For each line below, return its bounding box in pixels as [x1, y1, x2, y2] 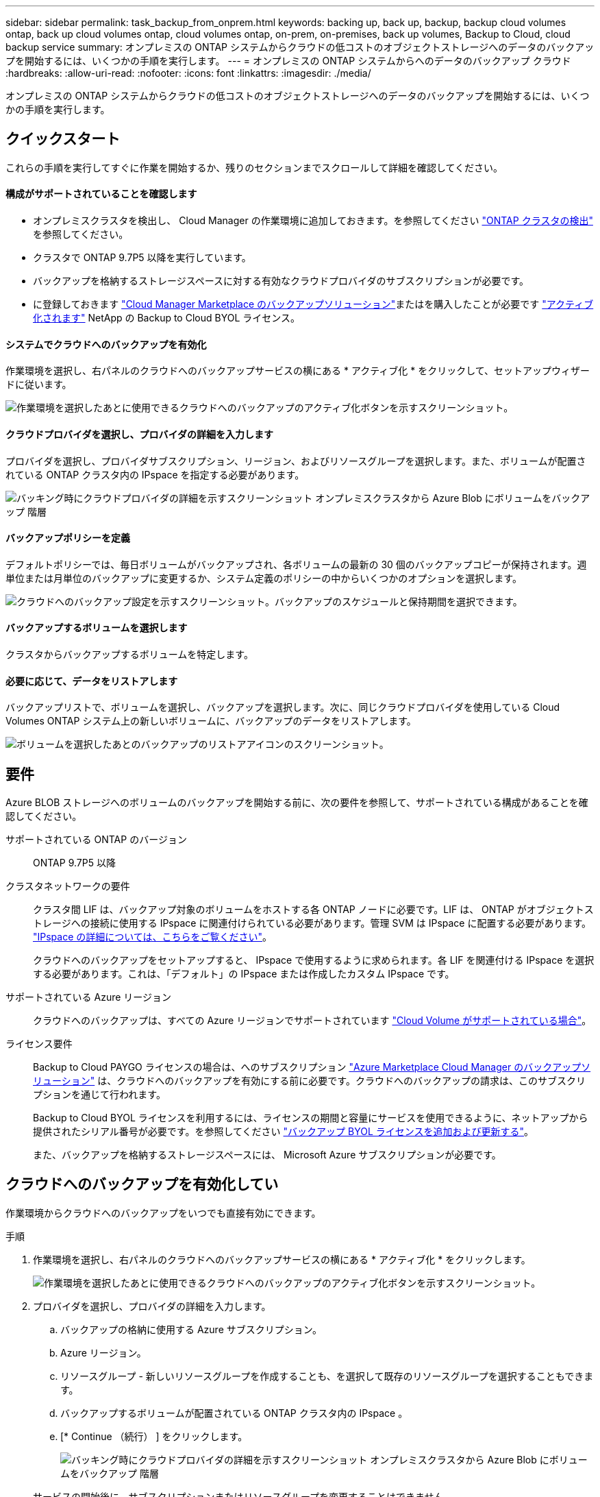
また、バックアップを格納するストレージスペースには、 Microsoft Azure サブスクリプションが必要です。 [33, 1149, 501, 1160]
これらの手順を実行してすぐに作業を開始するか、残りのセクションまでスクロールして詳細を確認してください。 [5, 161, 503, 173]
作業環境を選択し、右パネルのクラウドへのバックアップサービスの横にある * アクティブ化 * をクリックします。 [33, 1253, 531, 1265]
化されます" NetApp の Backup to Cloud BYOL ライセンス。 [33, 312, 300, 324]
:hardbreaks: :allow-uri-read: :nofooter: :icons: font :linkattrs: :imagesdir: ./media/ [5, 67, 371, 79]
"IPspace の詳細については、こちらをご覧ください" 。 [33, 931, 273, 942]
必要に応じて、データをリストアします [5, 674, 178, 687]
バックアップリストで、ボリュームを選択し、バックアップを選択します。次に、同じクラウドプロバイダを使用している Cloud [5, 701, 560, 714]
